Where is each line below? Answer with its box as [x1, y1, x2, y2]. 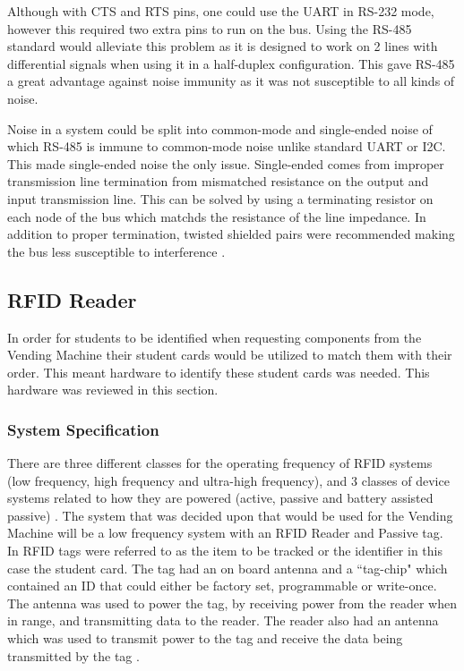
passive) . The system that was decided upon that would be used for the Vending [7, 505, 453, 524]
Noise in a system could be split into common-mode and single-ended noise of [7, 119, 433, 138]
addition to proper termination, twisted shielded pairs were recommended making [7, 225, 455, 243]
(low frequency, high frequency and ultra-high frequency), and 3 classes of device [7, 471, 450, 489]
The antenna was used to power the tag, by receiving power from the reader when [7, 593, 458, 612]
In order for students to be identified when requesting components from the [7, 327, 422, 346]
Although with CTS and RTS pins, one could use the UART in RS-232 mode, [7, 2, 434, 20]
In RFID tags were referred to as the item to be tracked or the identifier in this [7, 541, 443, 560]
